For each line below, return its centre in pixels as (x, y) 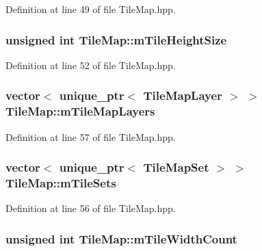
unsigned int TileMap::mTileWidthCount (121, 238)
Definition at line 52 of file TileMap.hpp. (91, 65)
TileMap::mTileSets (61, 182)
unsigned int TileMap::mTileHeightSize (116, 39)
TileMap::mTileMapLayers (80, 111)
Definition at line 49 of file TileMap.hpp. (91, 9)
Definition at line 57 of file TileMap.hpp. (91, 136)
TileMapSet (176, 167)
